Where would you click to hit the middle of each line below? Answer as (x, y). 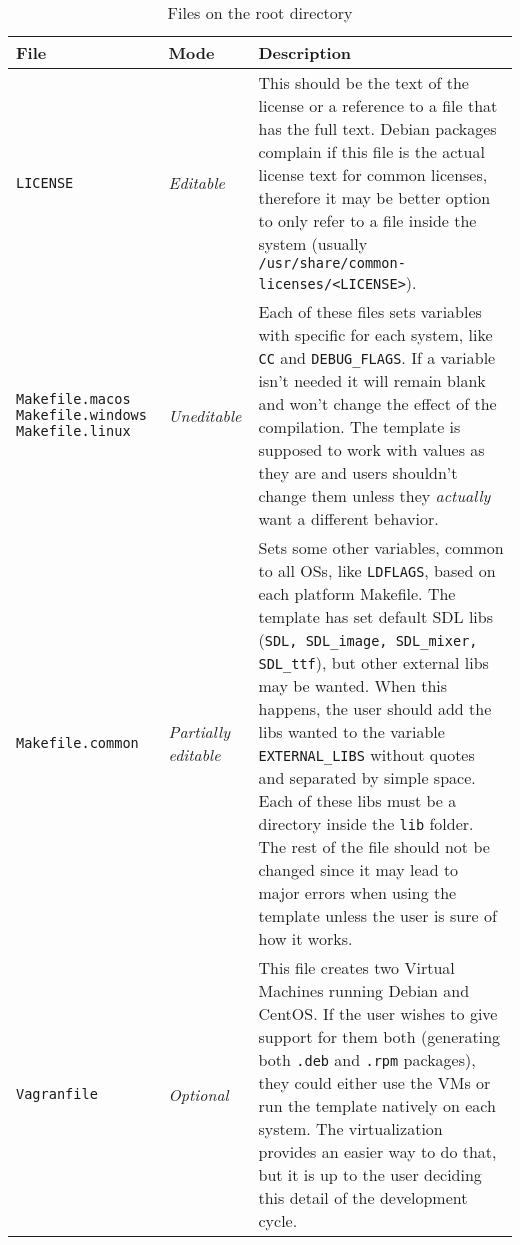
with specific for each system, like (375, 334)
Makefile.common (77, 743)
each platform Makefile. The (357, 593)
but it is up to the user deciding (370, 1174)
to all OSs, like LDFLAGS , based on (377, 570)
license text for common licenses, (373, 174)
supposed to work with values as (371, 449)
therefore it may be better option (374, 197)
